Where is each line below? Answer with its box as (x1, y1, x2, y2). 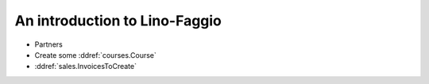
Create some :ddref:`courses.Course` (34, 50, 157, 59)
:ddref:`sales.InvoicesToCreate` (34, 62, 137, 71)
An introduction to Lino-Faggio (14, 12, 222, 29)
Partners (34, 40, 63, 49)
